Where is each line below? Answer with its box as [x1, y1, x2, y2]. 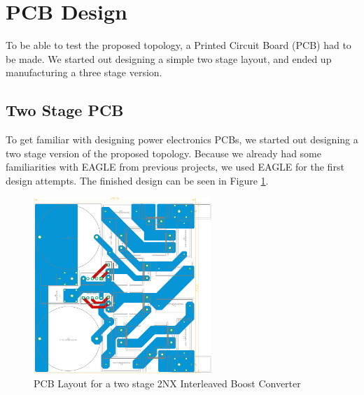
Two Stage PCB [6, 99, 124, 121]
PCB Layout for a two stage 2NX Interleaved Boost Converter [34, 376, 301, 390]
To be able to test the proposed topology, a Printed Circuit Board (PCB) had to [6, 38, 351, 52]
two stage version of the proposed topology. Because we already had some [6, 145, 321, 160]
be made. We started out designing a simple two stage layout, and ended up [6, 51, 332, 66]
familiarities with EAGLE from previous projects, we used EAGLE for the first [6, 159, 344, 174]
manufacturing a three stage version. [6, 65, 162, 80]
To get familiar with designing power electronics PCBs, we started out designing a [6, 132, 358, 147]
